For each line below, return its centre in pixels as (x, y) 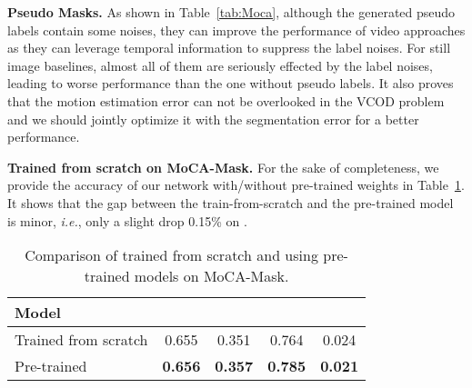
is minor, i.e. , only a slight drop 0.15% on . (127, 220)
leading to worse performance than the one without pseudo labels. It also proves (231, 83)
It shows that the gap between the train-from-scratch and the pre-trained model (231, 202)
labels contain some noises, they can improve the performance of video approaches (236, 30)
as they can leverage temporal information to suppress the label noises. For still (229, 48)
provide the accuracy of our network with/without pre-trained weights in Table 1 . (236, 185)
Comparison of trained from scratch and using (171, 255)
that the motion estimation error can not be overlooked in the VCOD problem (226, 100)
